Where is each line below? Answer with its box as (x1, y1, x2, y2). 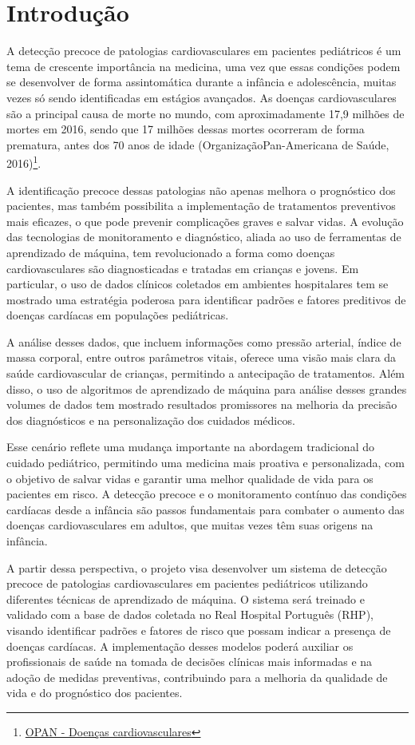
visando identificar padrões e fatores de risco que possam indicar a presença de (6, 621, 391, 638)
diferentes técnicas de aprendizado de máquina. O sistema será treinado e (6, 590, 365, 607)
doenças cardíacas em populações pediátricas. (6, 307, 229, 323)
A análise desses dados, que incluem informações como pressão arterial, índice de (6, 333, 401, 350)
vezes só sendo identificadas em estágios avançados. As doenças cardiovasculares (6, 89, 397, 105)
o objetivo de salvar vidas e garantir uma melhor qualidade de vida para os (6, 470, 373, 486)
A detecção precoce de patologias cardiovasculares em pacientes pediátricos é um (6, 42, 401, 59)
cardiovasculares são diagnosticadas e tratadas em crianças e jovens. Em (6, 260, 359, 276)
